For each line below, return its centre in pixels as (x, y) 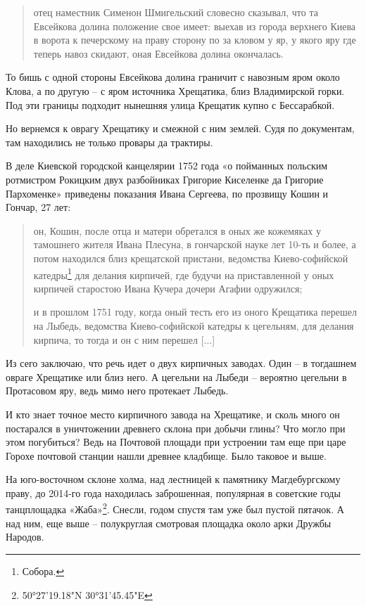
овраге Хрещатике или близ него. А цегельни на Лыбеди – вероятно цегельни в (176, 376)
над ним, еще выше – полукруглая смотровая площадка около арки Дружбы (169, 523)
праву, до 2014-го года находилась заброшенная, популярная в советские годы (173, 492)
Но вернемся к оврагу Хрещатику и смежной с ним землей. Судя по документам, (180, 128)
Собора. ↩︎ (43, 570)
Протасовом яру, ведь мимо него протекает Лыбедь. (117, 391)
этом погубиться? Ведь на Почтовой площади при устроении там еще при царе (176, 442)
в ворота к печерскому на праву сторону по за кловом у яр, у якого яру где (195, 40)
